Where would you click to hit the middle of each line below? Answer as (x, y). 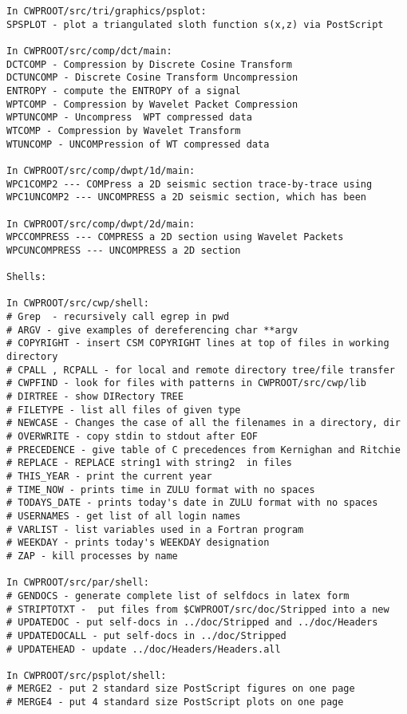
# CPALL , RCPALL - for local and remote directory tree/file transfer (201, 370)
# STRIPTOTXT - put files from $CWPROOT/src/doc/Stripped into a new (198, 609)
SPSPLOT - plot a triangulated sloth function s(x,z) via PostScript (195, 24)
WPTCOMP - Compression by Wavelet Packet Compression (152, 104)
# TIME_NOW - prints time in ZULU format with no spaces (161, 489)
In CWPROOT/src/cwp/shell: (78, 304)
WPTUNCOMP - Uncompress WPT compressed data (129, 118)
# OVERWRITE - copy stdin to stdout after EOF (132, 436)
